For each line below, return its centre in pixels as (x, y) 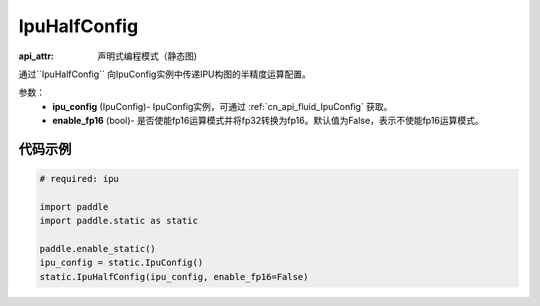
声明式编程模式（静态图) (147, 56)
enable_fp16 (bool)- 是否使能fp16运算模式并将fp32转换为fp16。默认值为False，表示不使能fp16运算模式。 (268, 121)
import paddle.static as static (119, 221)
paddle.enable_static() (98, 249)
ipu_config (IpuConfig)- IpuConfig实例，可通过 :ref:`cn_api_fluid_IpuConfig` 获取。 (222, 106)
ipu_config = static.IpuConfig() (121, 263)
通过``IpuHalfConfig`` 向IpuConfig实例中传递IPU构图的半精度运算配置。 (165, 74)
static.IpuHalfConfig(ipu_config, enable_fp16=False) (174, 276)
